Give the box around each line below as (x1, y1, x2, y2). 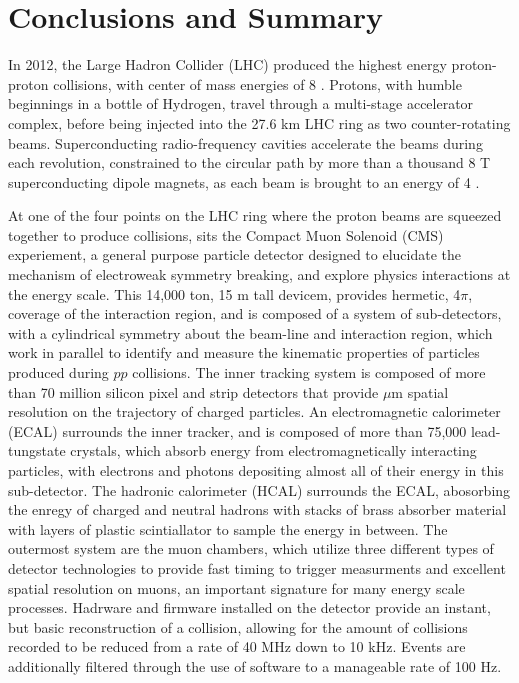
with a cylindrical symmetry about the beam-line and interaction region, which (8, 322, 493, 343)
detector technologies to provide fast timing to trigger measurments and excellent (8, 557, 506, 578)
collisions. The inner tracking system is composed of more (132, 362, 486, 383)
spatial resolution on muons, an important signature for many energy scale (8, 577, 465, 598)
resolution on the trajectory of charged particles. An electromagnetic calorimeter (8, 401, 501, 422)
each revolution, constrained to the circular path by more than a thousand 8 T (8, 152, 491, 173)
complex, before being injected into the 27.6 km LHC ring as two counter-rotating (8, 112, 511, 133)
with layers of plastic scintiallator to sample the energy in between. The (8, 518, 448, 539)
